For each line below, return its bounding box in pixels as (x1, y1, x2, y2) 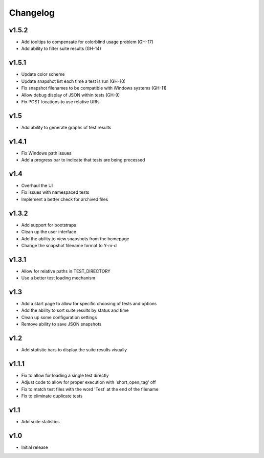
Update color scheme (21, 71, 65, 77)
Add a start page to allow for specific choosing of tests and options (21, 301, 157, 307)
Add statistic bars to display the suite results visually (21, 347, 127, 353)
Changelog (9, 7, 55, 18)
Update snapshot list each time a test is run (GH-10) (21, 78, 126, 84)
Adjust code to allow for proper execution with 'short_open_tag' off (21, 379, 156, 385)
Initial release (21, 444, 48, 450)
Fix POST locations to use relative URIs (21, 98, 100, 105)
